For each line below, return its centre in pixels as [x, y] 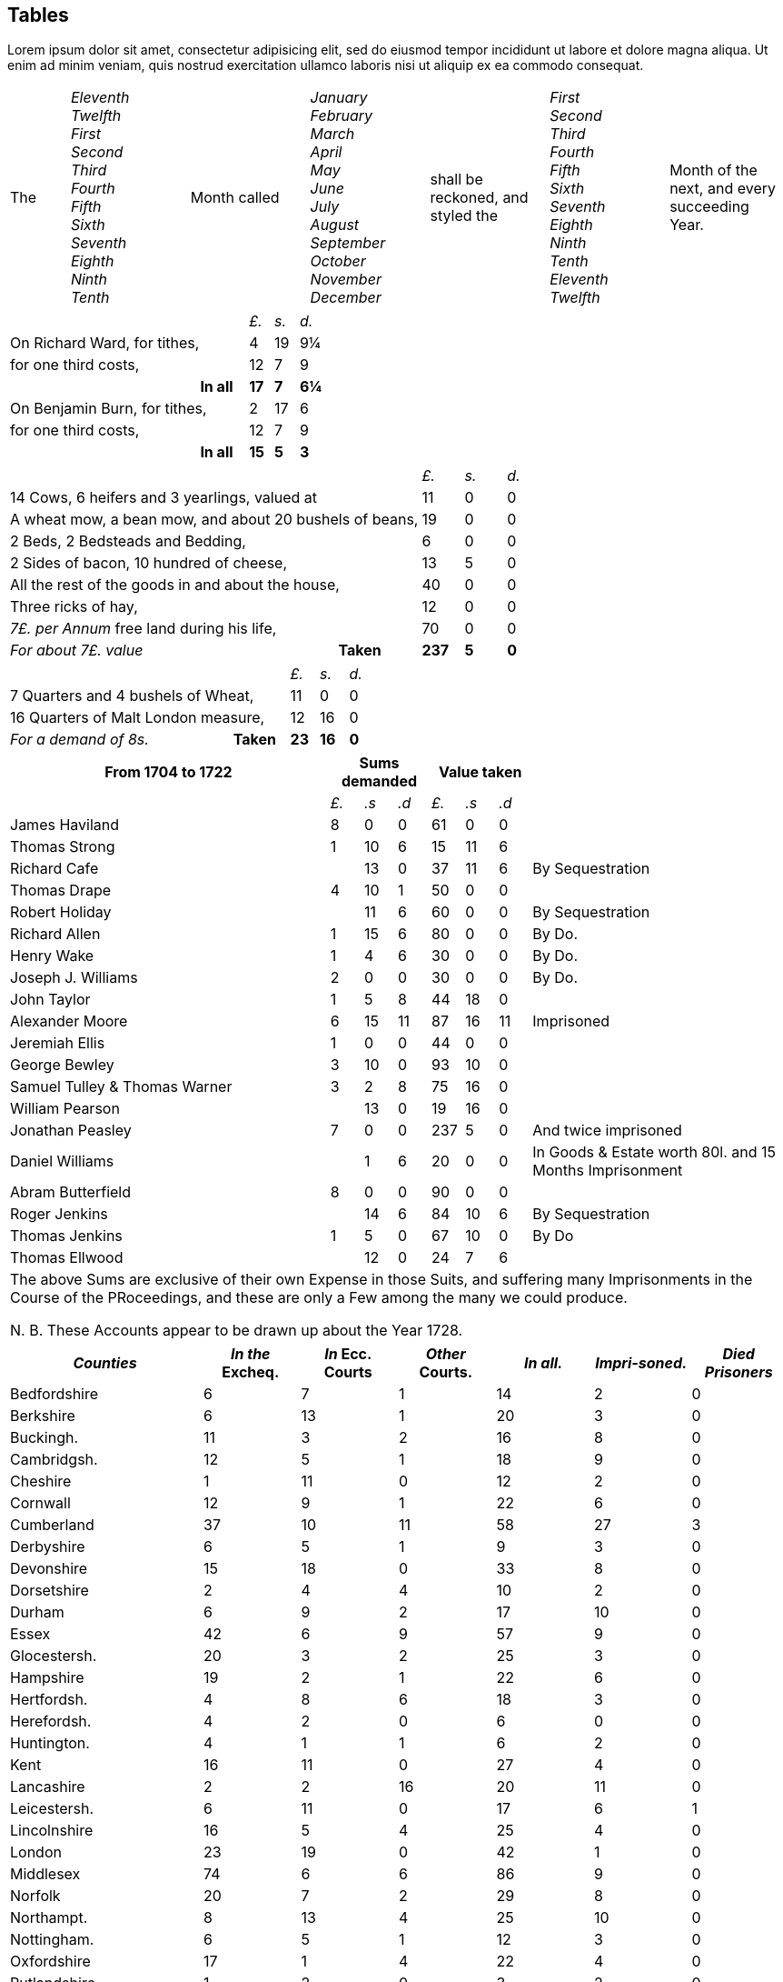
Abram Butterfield [70, 1192]
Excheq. [251, 1372]
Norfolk [35, 1896]
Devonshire [49, 1569]
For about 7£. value [77, 651]
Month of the [714, 170]
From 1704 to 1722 [168, 772]
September [348, 243]
